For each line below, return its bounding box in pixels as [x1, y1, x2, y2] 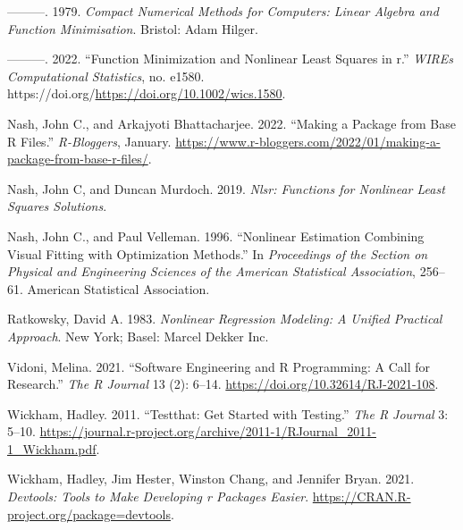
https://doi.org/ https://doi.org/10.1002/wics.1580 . [7, 84, 286, 103]
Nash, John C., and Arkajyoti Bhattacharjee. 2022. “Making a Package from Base [7, 114, 456, 132]
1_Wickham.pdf [7, 439, 97, 458]
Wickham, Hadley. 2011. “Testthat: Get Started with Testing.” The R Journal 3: [7, 404, 449, 423]
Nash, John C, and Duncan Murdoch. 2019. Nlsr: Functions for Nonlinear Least [7, 179, 445, 198]
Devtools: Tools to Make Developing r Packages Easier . [7, 487, 309, 506]
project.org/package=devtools [7, 504, 171, 523]
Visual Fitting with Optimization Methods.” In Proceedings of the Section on [7, 244, 428, 263]
